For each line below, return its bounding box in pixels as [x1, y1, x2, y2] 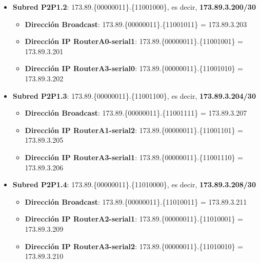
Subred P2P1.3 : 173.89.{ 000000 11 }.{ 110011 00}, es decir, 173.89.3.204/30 [12, 90, 256, 101]
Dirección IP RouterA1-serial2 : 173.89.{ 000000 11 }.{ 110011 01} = [25, 124, 243, 135]
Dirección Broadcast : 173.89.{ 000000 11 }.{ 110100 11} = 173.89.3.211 [25, 196, 247, 207]
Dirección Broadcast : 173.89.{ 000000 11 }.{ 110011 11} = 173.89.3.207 [25, 107, 247, 118]
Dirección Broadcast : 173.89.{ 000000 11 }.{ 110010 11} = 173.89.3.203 [25, 18, 247, 29]
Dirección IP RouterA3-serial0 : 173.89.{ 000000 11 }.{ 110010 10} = [25, 63, 243, 74]
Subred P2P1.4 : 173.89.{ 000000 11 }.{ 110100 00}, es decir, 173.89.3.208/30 [12, 179, 256, 190]
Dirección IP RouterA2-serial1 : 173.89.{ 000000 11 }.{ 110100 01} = [25, 213, 243, 224]
